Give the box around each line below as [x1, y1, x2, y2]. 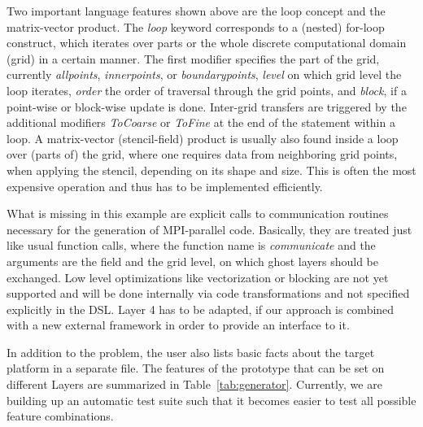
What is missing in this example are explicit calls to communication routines [7, 205, 389, 222]
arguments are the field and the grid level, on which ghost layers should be [7, 252, 379, 269]
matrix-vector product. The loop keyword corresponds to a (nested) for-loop [7, 18, 385, 35]
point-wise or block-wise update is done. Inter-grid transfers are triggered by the [7, 98, 407, 115]
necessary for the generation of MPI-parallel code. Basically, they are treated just [7, 220, 412, 237]
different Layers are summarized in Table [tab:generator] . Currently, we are [7, 376, 382, 393]
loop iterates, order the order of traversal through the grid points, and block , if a [7, 81, 407, 98]
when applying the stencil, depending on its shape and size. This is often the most [7, 161, 416, 178]
